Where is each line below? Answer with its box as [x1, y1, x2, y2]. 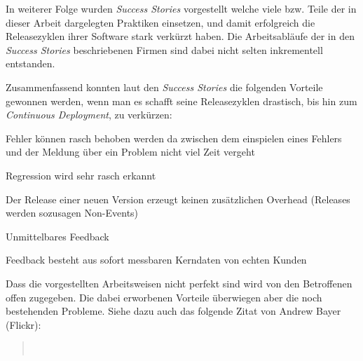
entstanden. [6, 56, 55, 71]
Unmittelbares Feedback [6, 229, 109, 243]
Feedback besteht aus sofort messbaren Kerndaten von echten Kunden [6, 252, 307, 267]
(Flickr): [6, 317, 41, 332]
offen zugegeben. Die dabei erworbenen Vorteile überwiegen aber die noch [6, 290, 322, 304]
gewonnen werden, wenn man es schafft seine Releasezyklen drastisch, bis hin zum [6, 93, 357, 108]
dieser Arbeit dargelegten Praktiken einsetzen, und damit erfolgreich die [6, 15, 315, 29]
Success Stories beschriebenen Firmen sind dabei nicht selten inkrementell [6, 42, 323, 57]
